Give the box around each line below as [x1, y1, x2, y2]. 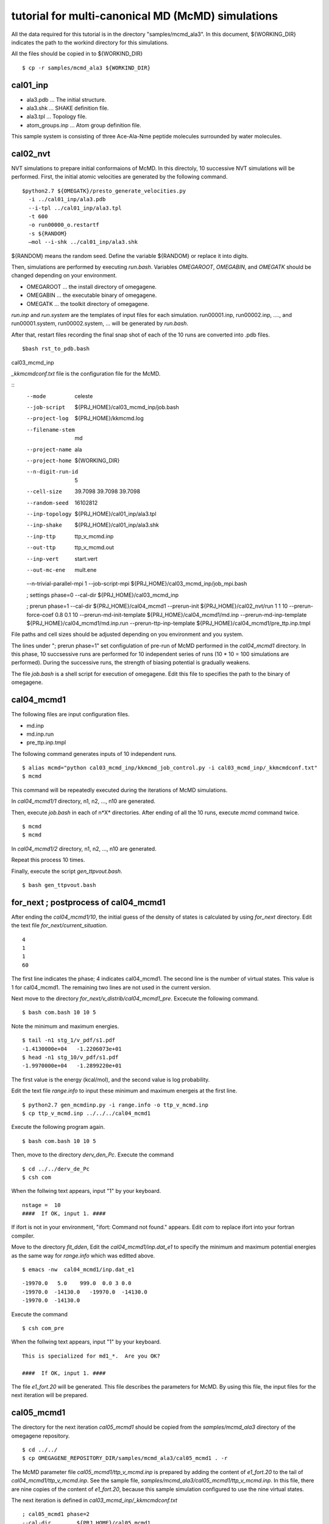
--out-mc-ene [26, 566, 66, 573]
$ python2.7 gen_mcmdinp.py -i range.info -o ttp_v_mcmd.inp [22, 1101, 208, 1108]
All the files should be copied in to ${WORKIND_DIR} [11, 50, 143, 57]
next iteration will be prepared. [11, 1392, 88, 1399]
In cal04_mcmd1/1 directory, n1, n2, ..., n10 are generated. [11, 797, 155, 805]
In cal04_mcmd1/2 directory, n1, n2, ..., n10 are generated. [11, 845, 157, 852]
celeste [74, 392, 93, 399]
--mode [26, 393, 46, 399]
